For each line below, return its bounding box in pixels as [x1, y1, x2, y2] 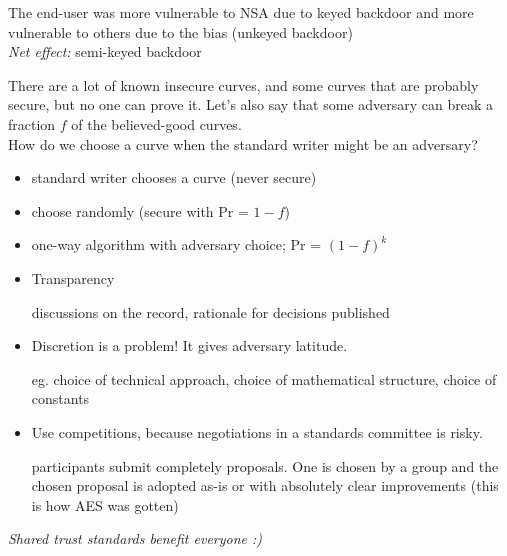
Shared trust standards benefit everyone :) [8, 528, 263, 549]
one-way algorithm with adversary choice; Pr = [31, 234, 322, 255]
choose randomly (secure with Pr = [31, 200, 249, 221]
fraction [8, 113, 56, 134]
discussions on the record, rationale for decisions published [31, 301, 390, 322]
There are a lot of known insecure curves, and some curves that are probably [8, 74, 479, 95]
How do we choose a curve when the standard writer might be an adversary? [8, 133, 478, 154]
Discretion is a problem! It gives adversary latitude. [31, 335, 348, 356]
